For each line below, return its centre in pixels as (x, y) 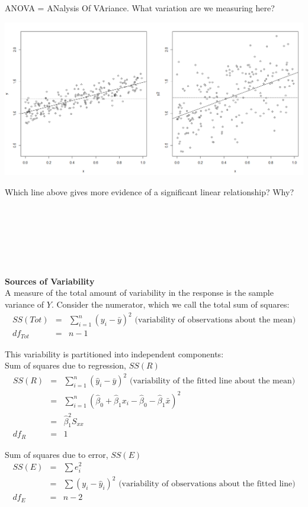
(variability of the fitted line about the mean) (212, 381)
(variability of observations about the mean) (215, 320)
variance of (25, 304)
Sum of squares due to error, (57, 454)
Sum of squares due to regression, (65, 365)
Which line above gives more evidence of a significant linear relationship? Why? (150, 191)
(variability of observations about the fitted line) (207, 484)
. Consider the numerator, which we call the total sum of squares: (170, 304)
